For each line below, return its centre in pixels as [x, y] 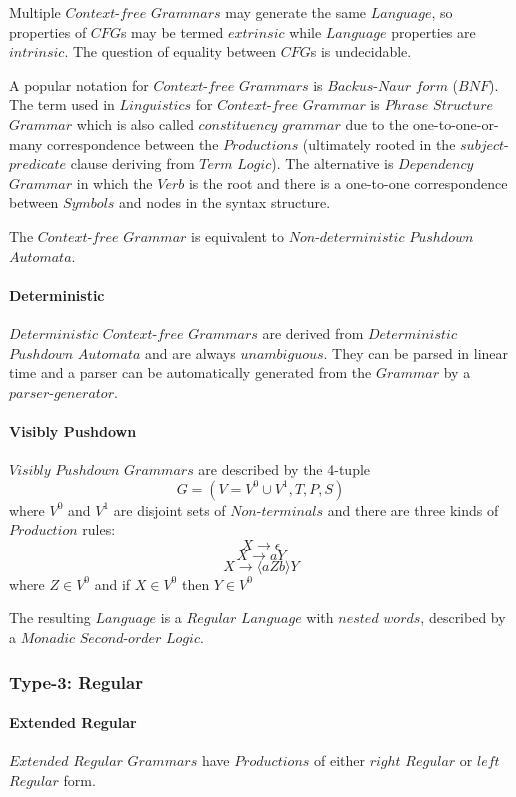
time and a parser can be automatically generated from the [190, 372]
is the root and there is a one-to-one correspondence [348, 182]
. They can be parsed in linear [416, 352]
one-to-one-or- [456, 123]
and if [112, 583]
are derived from [313, 332]
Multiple [35, 12]
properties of [48, 31]
